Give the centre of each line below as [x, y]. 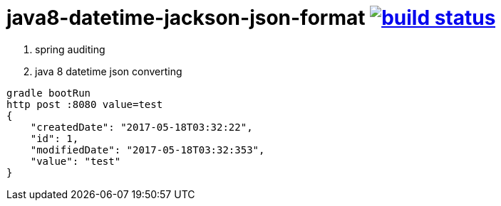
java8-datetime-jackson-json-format [186, 18]
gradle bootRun [49, 93]
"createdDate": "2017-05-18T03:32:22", [141, 127]
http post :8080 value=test [85, 104]
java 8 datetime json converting [109, 71]
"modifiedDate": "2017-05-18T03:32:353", [148, 150]
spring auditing [70, 49]
